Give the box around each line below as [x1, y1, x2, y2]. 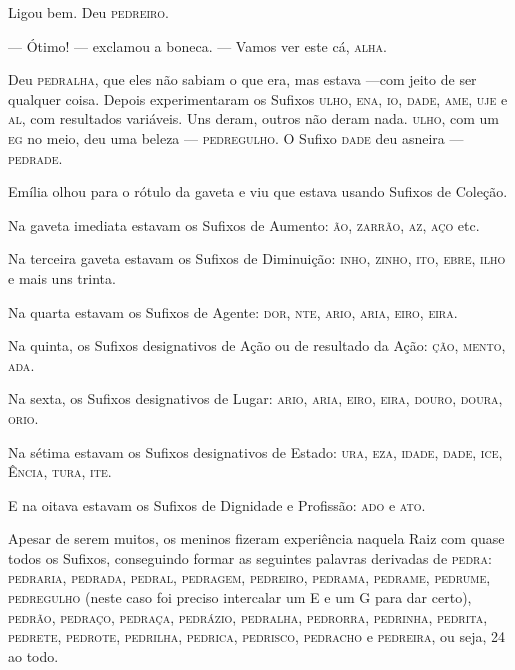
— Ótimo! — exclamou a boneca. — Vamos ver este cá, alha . [8, 35, 387, 56]
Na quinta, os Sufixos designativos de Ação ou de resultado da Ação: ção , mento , [8, 335, 506, 356]
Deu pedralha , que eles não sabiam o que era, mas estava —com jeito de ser [8, 69, 477, 90]
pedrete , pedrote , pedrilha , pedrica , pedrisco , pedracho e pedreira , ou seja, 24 [8, 626, 506, 647]
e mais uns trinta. [8, 267, 116, 288]
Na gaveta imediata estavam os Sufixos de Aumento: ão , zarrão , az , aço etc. [8, 214, 480, 235]
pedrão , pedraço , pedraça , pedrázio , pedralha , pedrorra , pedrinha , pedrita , [8, 606, 488, 627]
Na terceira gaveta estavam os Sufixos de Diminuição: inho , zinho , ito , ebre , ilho [8, 248, 506, 269]
